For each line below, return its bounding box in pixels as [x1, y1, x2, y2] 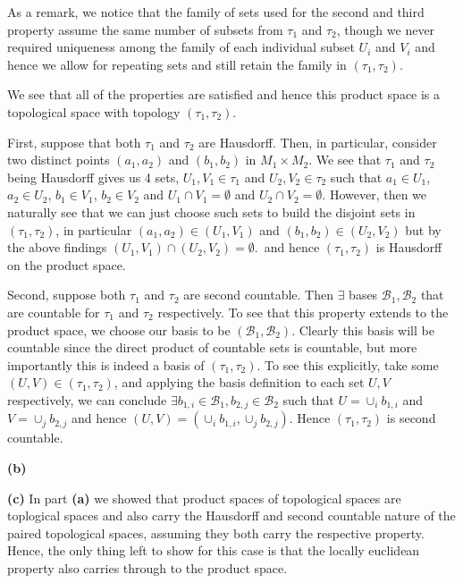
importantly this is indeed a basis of [7, 355, 205, 374]
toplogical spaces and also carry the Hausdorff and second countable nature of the [7, 506, 456, 525]
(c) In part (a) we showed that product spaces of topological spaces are [7, 488, 401, 507]
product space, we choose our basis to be [7, 320, 231, 339]
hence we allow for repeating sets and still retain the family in [7, 55, 347, 73]
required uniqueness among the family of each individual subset [7, 38, 355, 56]
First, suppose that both [7, 132, 141, 151]
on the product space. [7, 255, 126, 274]
